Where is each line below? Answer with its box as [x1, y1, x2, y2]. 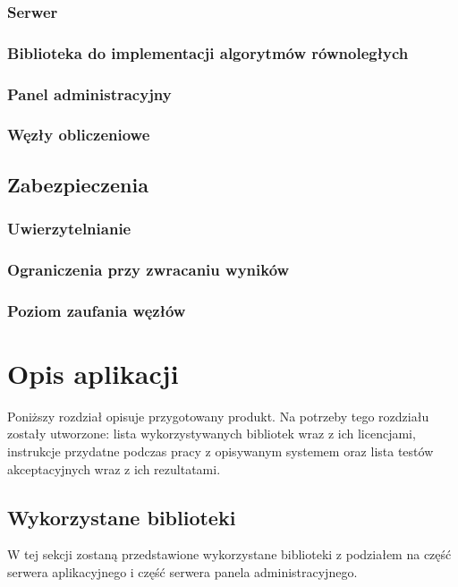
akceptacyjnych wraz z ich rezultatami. [7, 459, 221, 478]
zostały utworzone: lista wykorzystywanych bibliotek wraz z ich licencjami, [7, 424, 416, 443]
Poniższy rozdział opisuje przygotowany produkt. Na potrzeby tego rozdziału [7, 406, 429, 425]
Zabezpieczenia [7, 170, 148, 198]
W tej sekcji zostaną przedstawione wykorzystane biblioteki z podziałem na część [7, 545, 452, 564]
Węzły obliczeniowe [7, 123, 150, 146]
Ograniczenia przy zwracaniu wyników [7, 258, 290, 280]
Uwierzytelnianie [7, 217, 131, 240]
